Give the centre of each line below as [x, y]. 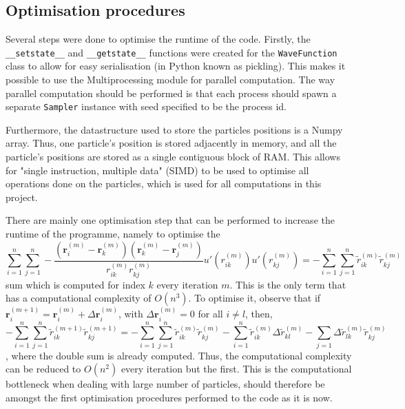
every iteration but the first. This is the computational [236, 369]
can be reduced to [43, 369]
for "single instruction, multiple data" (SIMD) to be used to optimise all [157, 170]
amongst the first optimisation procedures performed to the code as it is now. [169, 397]
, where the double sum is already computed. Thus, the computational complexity [179, 355]
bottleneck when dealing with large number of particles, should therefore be [165, 384]
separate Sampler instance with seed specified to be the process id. [146, 106]
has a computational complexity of [79, 298]
